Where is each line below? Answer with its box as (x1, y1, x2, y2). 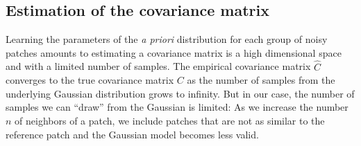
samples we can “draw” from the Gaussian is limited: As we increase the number (6, 100, 349, 114)
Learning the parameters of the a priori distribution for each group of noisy (6, 32, 328, 46)
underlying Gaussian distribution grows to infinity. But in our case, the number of (6, 86, 355, 100)
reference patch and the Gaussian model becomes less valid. (6, 127, 259, 141)
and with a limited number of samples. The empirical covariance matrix (6, 59, 311, 73)
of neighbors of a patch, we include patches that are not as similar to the (15, 113, 325, 127)
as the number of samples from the (187, 73, 335, 87)
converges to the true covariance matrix (6, 73, 174, 87)
